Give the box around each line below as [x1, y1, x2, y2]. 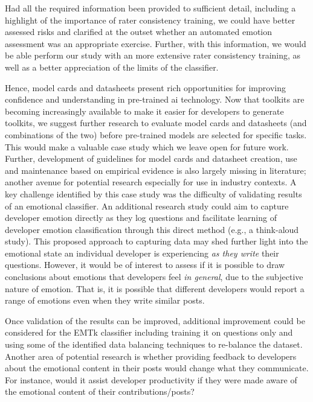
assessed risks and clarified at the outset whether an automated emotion [5, 25, 273, 38]
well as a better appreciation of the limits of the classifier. [5, 60, 219, 73]
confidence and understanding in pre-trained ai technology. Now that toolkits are [5, 93, 305, 106]
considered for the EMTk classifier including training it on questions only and [5, 326, 293, 339]
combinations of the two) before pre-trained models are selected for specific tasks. [5, 128, 307, 141]
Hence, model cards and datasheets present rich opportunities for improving [5, 81, 286, 94]
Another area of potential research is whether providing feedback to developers [5, 349, 297, 362]
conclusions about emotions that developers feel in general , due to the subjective [5, 270, 303, 283]
